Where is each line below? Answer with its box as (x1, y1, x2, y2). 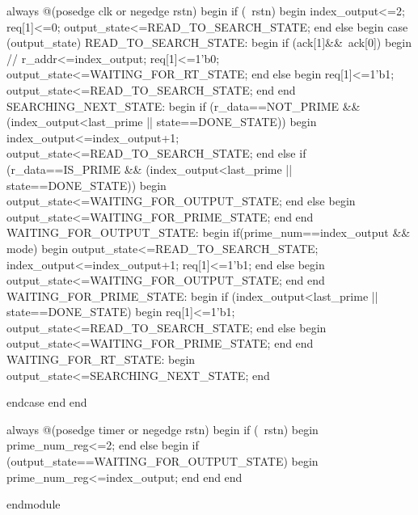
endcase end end (6, 394, 87, 411)
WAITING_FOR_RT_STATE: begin (6, 351, 196, 368)
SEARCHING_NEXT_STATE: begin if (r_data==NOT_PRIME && (6, 97, 361, 114)
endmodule (6, 496, 61, 513)
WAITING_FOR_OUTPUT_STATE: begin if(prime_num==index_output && (6, 224, 411, 241)
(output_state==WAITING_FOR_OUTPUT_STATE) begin (6, 453, 319, 470)
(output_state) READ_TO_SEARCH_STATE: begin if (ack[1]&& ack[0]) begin (6, 34, 412, 51)
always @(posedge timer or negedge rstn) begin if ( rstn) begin (6, 420, 319, 437)
